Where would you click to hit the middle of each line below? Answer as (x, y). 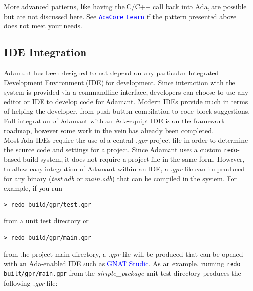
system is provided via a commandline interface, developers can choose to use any (126, 92)
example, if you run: (34, 188)
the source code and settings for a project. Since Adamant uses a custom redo (121, 149)
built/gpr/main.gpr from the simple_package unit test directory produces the (123, 273)
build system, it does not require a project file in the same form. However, (134, 159)
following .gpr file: (31, 282)
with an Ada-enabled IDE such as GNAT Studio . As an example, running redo (122, 263)
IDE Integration (45, 52)
